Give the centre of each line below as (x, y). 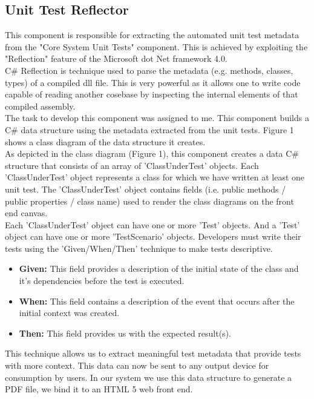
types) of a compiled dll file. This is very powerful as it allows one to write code (153, 82)
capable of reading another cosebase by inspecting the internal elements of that (152, 94)
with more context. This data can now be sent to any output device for (137, 365)
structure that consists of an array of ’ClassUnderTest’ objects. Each (132, 165)
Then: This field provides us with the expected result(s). (125, 333)
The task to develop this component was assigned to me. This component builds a (157, 118)
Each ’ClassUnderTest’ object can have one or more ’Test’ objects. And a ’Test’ (152, 224)
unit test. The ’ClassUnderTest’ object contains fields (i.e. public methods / (146, 189)
